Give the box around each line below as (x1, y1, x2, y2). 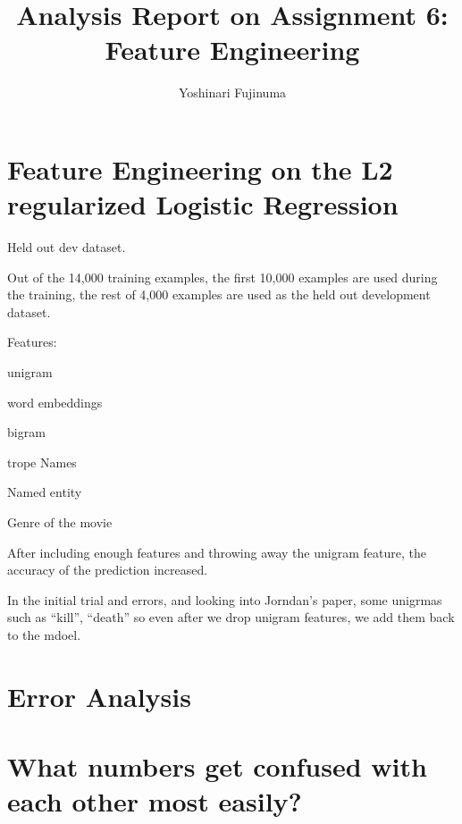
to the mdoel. (7, 625, 81, 643)
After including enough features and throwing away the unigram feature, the (7, 542, 426, 561)
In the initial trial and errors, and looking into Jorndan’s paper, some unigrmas (7, 590, 442, 609)
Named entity (7, 483, 82, 501)
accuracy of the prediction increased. (7, 560, 208, 579)
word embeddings (7, 392, 103, 411)
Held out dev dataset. (7, 238, 126, 256)
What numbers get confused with (7, 748, 427, 785)
